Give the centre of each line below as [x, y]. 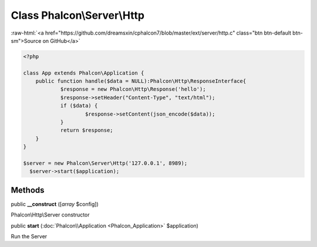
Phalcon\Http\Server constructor [50, 215]
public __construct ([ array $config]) [55, 204]
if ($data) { [79, 106]
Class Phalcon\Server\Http [78, 15]
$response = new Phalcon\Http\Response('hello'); [133, 89]
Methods [28, 190]
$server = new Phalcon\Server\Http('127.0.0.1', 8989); [105, 163]
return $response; [87, 130]
